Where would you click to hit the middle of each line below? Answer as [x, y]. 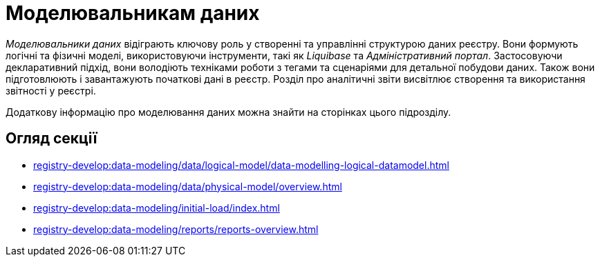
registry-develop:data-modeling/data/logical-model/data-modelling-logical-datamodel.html [241, 165]
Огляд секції [51, 139]
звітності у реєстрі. [51, 90]
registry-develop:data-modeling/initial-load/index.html [157, 208]
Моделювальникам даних [133, 13]
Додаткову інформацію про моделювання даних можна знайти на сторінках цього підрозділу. [228, 112]
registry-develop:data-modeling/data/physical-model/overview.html [188, 186]
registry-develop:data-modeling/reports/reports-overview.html [176, 229]
